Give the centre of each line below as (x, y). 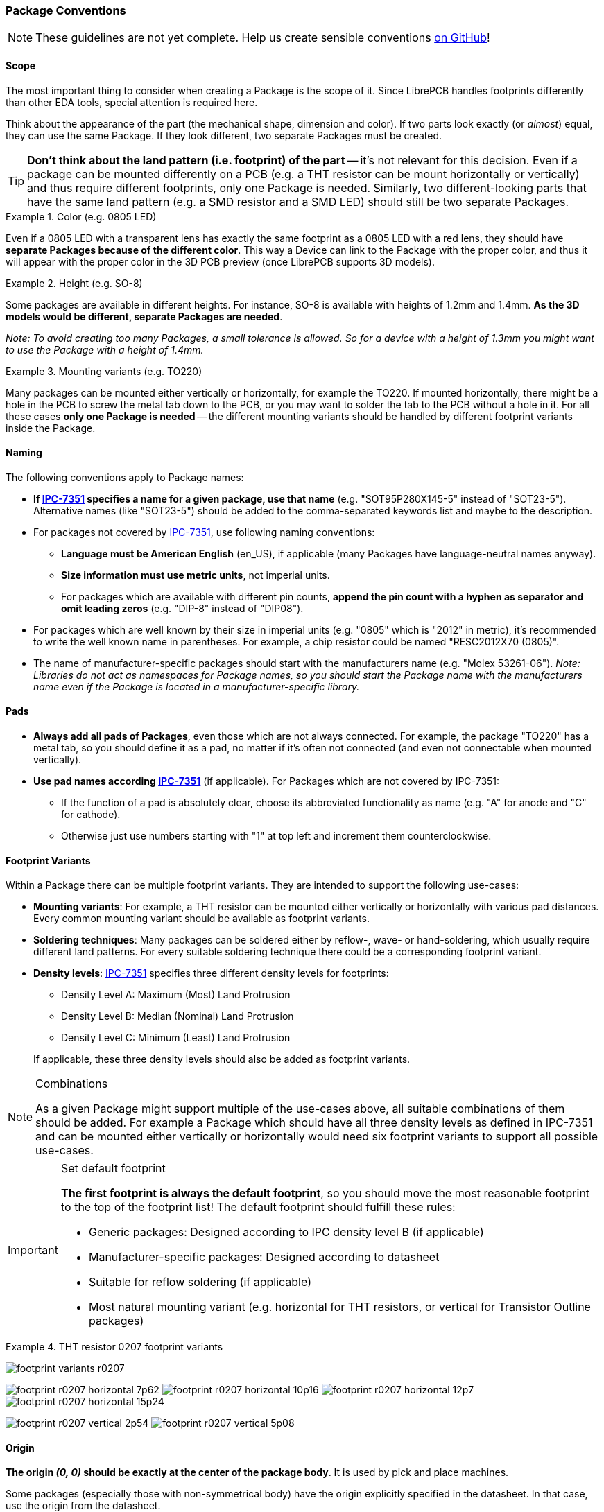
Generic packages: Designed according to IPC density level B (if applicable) (286, 1232)
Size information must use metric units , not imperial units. (196, 575)
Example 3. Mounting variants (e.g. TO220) (104, 371)
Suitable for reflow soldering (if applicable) (200, 1282)
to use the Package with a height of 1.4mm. (105, 349)
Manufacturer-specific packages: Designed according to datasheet (264, 1257)
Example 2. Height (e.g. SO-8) (74, 283)
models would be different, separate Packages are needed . (144, 316)
